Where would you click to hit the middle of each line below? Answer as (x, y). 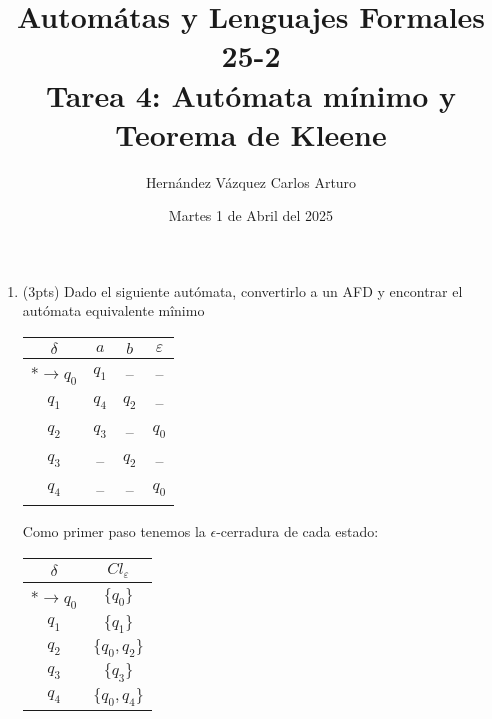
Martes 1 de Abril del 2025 (251, 215)
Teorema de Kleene (251, 133)
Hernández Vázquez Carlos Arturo (251, 181)
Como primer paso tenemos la (114, 531)
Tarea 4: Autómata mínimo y (251, 94)
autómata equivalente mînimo (113, 310)
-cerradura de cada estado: (297, 531)
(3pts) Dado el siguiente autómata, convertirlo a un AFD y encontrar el (242, 290)
